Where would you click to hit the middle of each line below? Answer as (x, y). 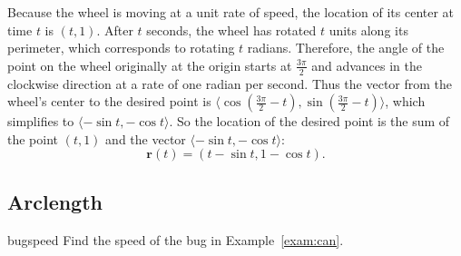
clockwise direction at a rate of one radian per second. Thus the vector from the (230, 83)
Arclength (55, 201)
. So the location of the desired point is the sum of (309, 121)
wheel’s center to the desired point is (109, 101)
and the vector (146, 138)
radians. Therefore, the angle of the (346, 48)
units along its (368, 30)
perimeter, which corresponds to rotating (121, 48)
